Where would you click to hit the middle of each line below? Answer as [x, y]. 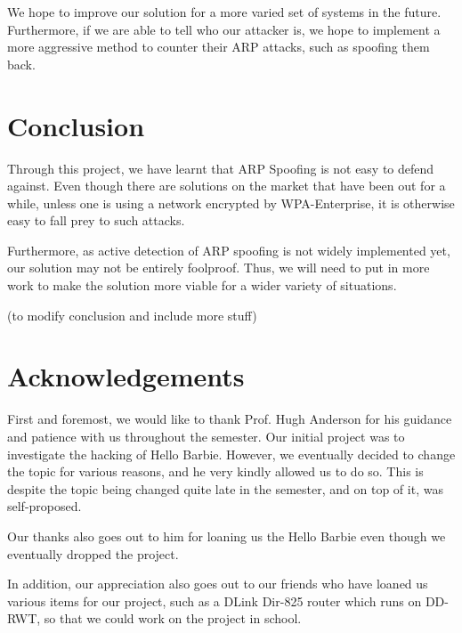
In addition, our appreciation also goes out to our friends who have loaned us [218, 584]
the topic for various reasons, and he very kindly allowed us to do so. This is [215, 471]
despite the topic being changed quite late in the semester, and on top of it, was [225, 488]
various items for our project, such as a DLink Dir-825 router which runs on [215, 601]
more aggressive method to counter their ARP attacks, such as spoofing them [219, 47]
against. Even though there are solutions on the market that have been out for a [227, 186]
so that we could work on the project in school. [173, 618]
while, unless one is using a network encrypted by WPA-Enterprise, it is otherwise [231, 203]
